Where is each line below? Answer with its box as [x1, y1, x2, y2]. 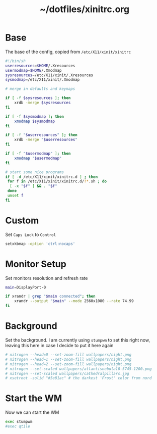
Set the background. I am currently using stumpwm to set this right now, [5, 337, 150, 343]
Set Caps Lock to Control [5, 231, 56, 237]
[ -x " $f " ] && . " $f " [10, 183, 57, 189]
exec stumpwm [5, 419, 33, 424]
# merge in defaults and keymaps [5, 86, 75, 91]
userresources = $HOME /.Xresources [5, 63, 75, 68]
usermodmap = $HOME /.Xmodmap [5, 68, 62, 73]
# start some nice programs [5, 169, 64, 175]
